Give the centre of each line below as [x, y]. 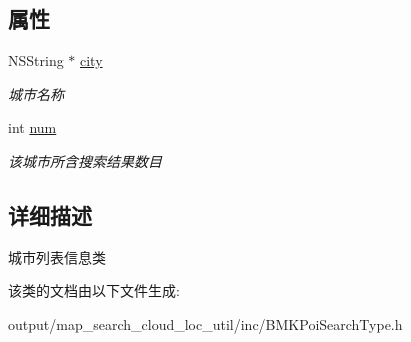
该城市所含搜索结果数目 [85, 160]
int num [32, 127]
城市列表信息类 [57, 256]
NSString [36, 60]
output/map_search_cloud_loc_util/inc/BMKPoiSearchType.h [205, 323]
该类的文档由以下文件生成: [94, 290]
